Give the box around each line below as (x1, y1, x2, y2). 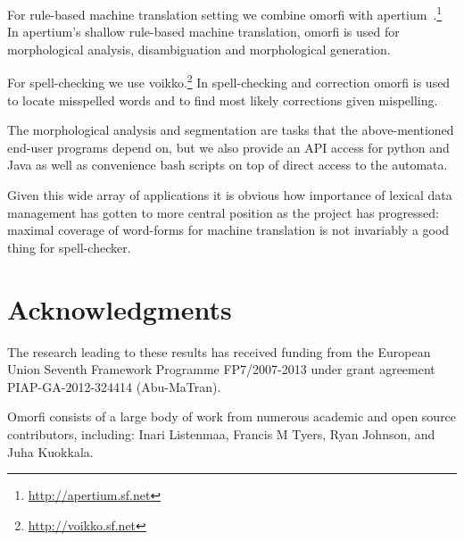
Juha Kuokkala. (7, 442, 94, 461)
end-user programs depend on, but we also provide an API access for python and (7, 137, 450, 156)
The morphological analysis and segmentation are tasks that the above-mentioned (7, 121, 454, 139)
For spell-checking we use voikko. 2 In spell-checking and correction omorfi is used (7, 71, 451, 92)
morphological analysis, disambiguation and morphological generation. (7, 39, 391, 58)
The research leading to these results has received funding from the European (7, 342, 431, 361)
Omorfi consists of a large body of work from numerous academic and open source (7, 407, 457, 426)
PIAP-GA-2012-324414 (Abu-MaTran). (7, 377, 221, 395)
